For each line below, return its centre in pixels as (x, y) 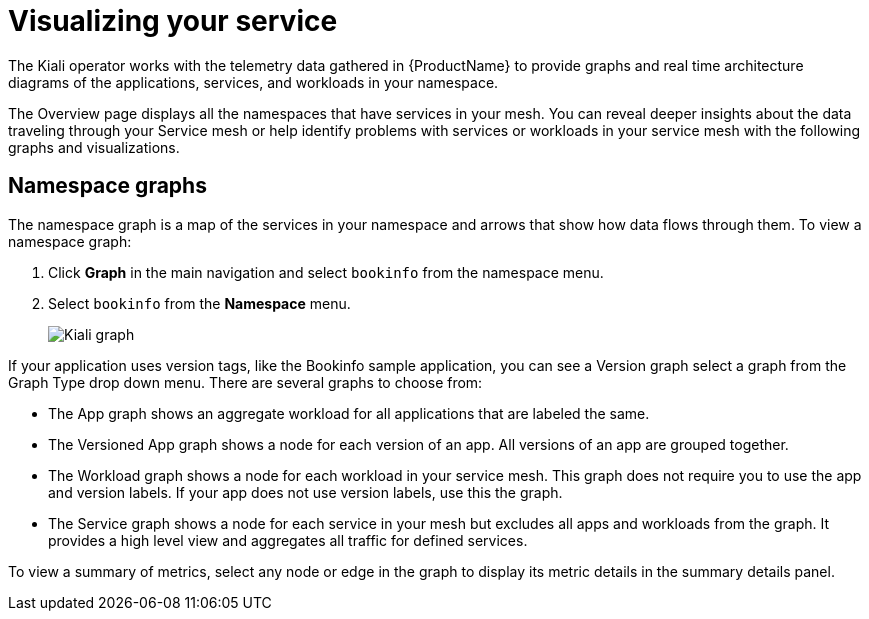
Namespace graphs (107, 186)
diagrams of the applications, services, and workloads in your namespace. (253, 82)
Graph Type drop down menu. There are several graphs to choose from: (245, 382)
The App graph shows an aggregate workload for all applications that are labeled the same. (349, 413)
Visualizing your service (173, 21)
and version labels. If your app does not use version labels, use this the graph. (305, 492)
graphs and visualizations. (94, 147)
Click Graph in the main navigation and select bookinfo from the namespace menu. (326, 272)
